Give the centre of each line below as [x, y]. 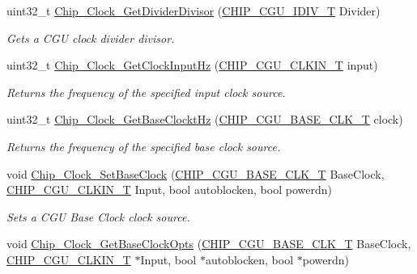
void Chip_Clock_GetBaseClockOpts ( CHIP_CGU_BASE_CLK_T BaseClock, [209, 244]
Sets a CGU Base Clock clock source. [98, 216]
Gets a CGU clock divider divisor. [91, 38]
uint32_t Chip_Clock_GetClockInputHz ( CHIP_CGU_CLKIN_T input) [192, 65]
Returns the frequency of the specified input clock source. [146, 92]
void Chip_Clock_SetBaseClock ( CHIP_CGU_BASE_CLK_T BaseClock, [196, 173]
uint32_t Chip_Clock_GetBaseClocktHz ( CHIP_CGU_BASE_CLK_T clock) [205, 119]
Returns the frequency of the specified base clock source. [144, 146]
